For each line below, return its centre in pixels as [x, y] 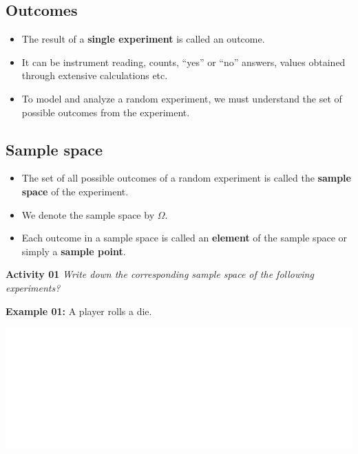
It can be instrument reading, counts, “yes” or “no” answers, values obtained [183, 62]
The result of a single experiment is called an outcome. [143, 39]
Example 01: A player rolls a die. [79, 311]
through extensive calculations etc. [95, 75]
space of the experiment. [75, 191]
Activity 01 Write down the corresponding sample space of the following [160, 274]
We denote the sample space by [88, 214]
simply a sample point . [74, 251]
